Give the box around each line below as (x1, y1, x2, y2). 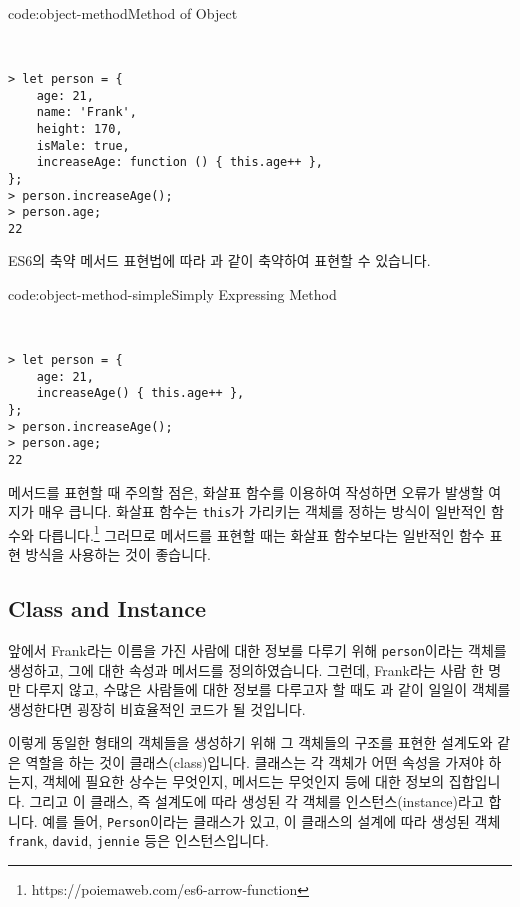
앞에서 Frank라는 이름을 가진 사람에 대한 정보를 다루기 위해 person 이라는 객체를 (8, 639, 507, 660)
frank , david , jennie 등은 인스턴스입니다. (8, 830, 269, 851)
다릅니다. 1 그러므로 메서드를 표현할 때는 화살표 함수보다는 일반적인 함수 (38, 521, 485, 545)
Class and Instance (8, 593, 207, 624)
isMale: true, (36, 138, 130, 153)
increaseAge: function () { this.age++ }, (36, 155, 323, 170)
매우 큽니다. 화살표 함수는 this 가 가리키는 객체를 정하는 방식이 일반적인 (38, 501, 487, 522)
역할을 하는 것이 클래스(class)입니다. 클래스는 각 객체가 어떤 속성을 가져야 (25, 751, 484, 772)
